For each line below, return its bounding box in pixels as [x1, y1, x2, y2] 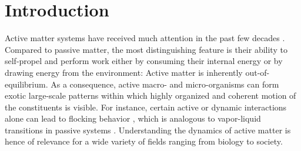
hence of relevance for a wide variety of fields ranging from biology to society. [5, 135, 283, 147]
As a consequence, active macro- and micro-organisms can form [51, 78, 279, 90]
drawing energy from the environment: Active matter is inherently [5, 66, 243, 78]
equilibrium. [5, 78, 48, 90]
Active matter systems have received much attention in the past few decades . [5, 32, 285, 44]
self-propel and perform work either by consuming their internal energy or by [5, 55, 283, 67]
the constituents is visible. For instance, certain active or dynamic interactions [5, 100, 287, 113]
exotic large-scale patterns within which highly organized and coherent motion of [5, 89, 296, 102]
